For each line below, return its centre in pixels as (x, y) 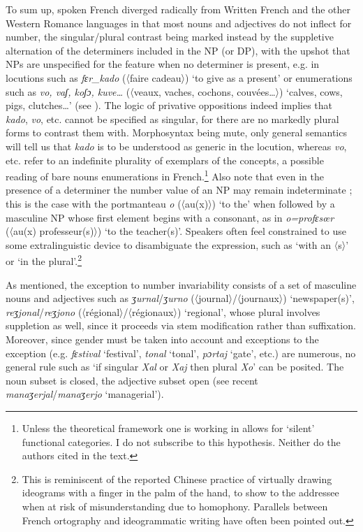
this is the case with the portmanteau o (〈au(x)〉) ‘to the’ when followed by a (170, 203)
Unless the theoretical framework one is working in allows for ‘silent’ (168, 427)
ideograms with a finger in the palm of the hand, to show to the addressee (180, 493)
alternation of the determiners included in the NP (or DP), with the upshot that (178, 50)
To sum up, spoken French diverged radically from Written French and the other (178, 9)
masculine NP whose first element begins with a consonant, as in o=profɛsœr (170, 217)
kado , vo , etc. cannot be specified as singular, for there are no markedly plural (172, 118)
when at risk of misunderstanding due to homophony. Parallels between (175, 506)
